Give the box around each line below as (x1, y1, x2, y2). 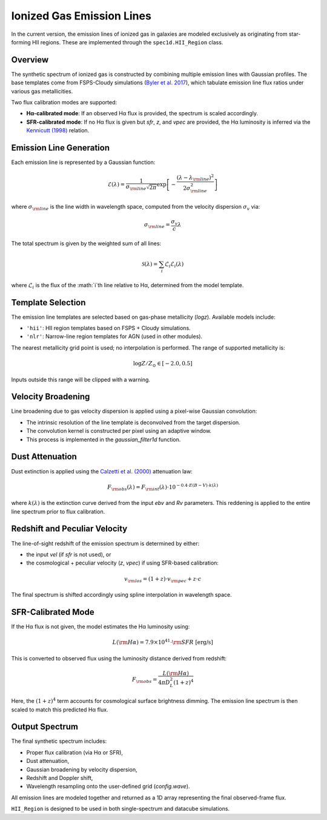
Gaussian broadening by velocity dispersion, (26, 765, 137, 773)
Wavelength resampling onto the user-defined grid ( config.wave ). (26, 783, 190, 790)
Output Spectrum (11, 722, 79, 732)
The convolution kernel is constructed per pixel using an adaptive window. (26, 427, 212, 435)
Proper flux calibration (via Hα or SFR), (26, 748, 124, 756)
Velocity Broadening (11, 391, 90, 402)
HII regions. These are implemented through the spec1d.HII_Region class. (32, 38, 223, 46)
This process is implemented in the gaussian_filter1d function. (26, 436, 181, 443)
